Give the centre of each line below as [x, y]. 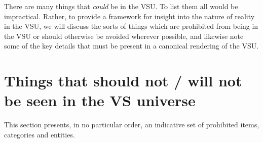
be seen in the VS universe [100, 100]
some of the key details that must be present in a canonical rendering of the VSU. [131, 46]
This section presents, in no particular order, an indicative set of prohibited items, [132, 125]
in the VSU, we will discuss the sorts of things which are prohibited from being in [131, 26]
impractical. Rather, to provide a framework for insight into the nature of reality [129, 16]
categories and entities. [40, 134]
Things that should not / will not [123, 81]
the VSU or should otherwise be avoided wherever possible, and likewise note [124, 36]
